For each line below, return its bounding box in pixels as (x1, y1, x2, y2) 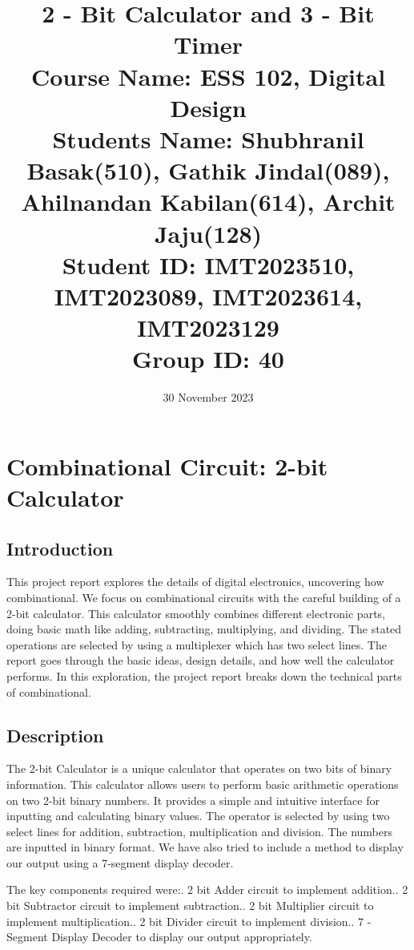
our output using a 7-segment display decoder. (6, 854, 234, 871)
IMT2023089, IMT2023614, (54, 279, 363, 312)
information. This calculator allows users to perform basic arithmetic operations (6, 775, 399, 792)
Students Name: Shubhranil (52, 122, 364, 155)
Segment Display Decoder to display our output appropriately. (6, 928, 312, 945)
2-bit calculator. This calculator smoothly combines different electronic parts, (6, 604, 385, 621)
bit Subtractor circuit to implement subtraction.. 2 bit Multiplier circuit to (6, 897, 374, 914)
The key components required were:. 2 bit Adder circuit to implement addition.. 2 (6, 881, 408, 898)
